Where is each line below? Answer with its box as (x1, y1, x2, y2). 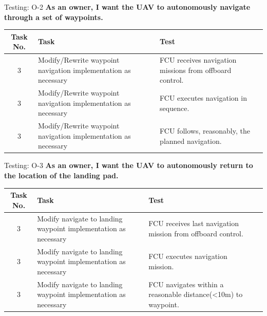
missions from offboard (160, 64, 232, 75)
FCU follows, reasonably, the (160, 125, 250, 136)
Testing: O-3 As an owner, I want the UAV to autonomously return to (4, 160, 253, 171)
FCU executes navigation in (160, 92, 247, 103)
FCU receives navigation (160, 54, 237, 65)
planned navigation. (160, 135, 222, 146)
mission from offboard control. (148, 228, 243, 238)
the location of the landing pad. (4, 170, 119, 181)
